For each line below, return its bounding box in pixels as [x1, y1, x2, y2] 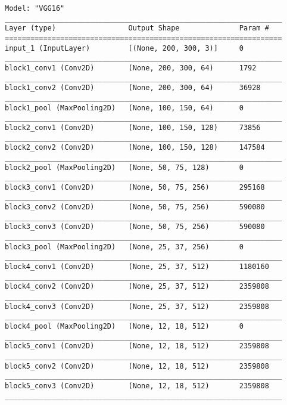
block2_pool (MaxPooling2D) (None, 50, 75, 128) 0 [5, 163, 244, 172]
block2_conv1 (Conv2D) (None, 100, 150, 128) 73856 [5, 123, 261, 132]
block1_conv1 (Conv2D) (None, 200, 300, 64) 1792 [5, 63, 257, 72]
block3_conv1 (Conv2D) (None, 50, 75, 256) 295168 [5, 183, 265, 191]
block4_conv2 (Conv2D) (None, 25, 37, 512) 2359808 [5, 282, 269, 291]
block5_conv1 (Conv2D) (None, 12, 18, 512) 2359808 [5, 342, 269, 351]
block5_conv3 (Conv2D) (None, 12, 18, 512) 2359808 [5, 381, 269, 390]
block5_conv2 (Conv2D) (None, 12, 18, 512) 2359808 [5, 361, 269, 370]
